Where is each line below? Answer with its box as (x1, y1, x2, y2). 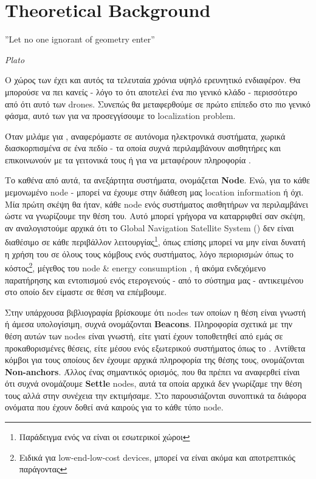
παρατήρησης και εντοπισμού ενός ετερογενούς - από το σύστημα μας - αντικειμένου (5, 273, 304, 286)
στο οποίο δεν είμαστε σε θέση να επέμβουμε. (5, 285, 167, 298)
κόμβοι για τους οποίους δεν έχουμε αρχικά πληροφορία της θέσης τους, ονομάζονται (5, 353, 304, 366)
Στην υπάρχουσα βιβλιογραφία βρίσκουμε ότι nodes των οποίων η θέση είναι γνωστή (5, 305, 306, 318)
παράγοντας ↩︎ (19, 463, 67, 475)
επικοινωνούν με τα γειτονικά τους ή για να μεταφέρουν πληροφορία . (5, 153, 251, 166)
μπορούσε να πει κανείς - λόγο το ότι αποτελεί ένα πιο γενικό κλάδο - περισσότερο (5, 85, 298, 98)
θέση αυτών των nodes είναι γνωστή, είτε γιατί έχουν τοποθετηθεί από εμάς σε (5, 329, 283, 342)
